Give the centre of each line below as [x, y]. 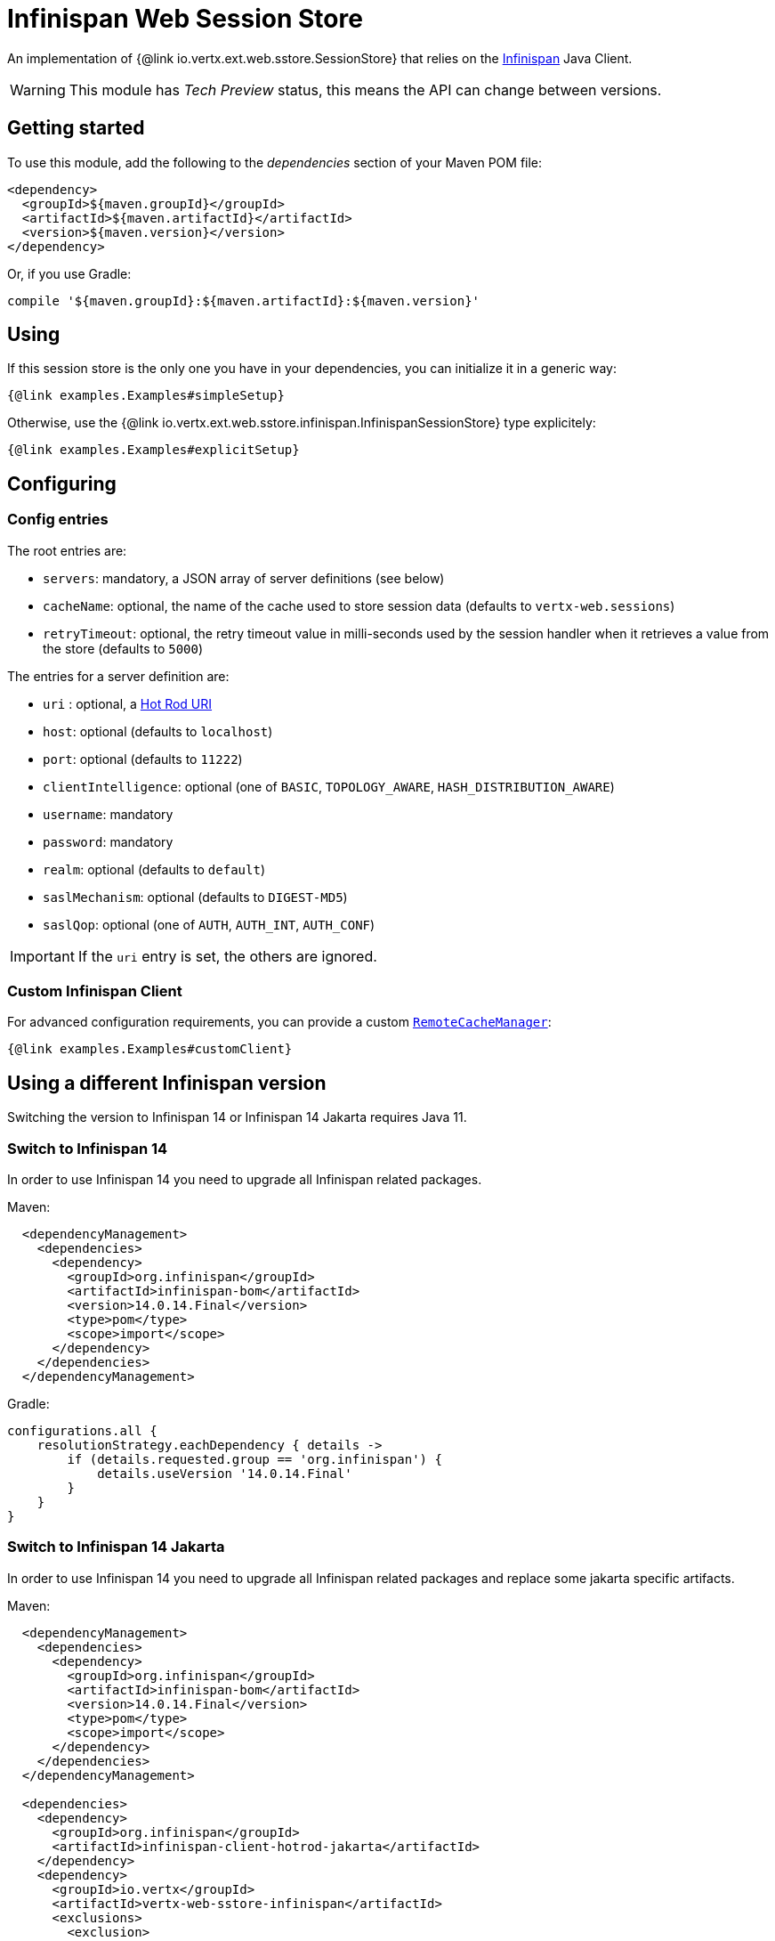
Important [42, 956]
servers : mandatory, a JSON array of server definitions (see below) [244, 578]
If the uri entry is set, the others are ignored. [227, 956]
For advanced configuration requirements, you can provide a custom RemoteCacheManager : [279, 1022]
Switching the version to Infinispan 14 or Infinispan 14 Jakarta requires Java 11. [237, 1117]
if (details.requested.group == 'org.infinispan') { [254, 1459]
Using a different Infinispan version [167, 1083]
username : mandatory [108, 814]
